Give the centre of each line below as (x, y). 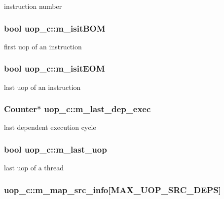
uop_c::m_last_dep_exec (97, 109)
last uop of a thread (34, 168)
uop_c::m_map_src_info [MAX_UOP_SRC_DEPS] (112, 189)
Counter (21, 109)
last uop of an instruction (42, 87)
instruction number (33, 6)
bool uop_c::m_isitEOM (55, 68)
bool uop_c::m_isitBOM (55, 28)
